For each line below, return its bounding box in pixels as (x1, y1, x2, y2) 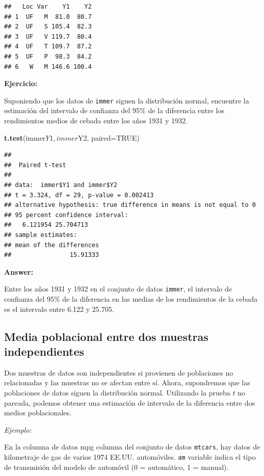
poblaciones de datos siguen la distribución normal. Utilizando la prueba (4, 387, 230, 398)
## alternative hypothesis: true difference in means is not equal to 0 (4, 201, 256, 209)
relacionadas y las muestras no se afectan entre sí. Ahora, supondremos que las (4, 377, 250, 388)
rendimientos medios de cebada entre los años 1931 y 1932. (4, 115, 188, 125)
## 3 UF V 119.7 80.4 (4, 33, 92, 40)
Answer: (4, 266, 34, 277)
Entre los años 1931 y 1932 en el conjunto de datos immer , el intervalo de (4, 283, 232, 294)
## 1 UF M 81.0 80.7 (4, 13, 92, 20)
